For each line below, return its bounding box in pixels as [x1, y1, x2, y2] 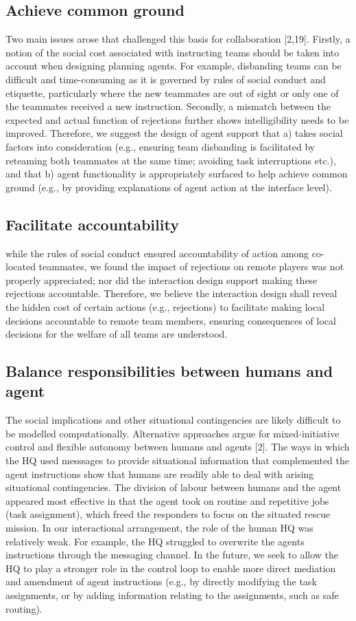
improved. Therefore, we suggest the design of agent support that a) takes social [5, 126, 343, 140]
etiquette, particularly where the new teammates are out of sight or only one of [5, 85, 339, 100]
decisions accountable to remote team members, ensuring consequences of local [5, 313, 336, 327]
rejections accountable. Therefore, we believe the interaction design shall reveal [5, 286, 337, 301]
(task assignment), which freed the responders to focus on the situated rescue [5, 507, 331, 521]
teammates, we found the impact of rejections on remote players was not [38, 259, 344, 274]
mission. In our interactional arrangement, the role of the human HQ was [5, 521, 313, 535]
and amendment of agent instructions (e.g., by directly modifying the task [5, 574, 317, 589]
